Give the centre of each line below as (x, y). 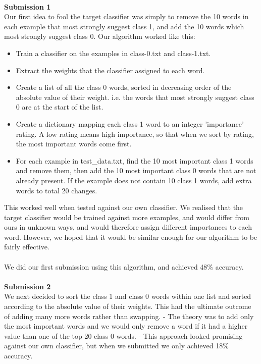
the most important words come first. (74, 144)
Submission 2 (28, 286)
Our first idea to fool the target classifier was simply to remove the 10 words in (126, 16)
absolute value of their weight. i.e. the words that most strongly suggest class (135, 97)
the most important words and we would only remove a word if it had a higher (126, 326)
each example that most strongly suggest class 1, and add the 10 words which (124, 26)
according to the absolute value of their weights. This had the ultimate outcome (128, 306)
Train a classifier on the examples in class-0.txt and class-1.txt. (113, 53)
